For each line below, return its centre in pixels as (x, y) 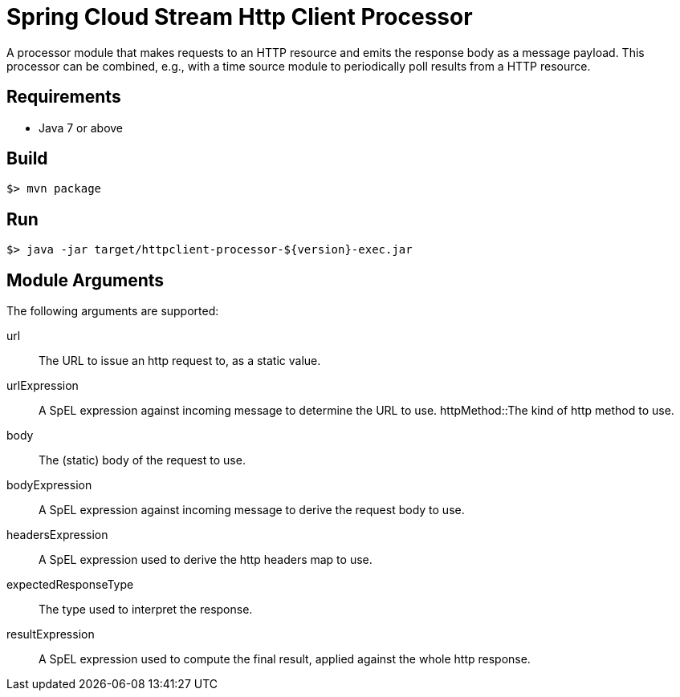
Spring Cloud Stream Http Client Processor (240, 17)
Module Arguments (86, 280)
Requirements (64, 97)
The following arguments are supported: (113, 311)
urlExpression (43, 386)
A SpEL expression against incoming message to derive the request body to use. (252, 510)
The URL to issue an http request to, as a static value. (180, 361)
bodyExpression (49, 485)
